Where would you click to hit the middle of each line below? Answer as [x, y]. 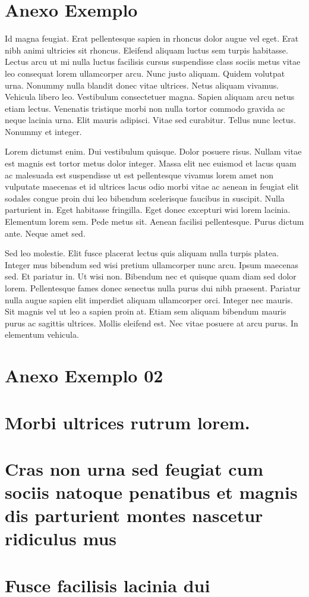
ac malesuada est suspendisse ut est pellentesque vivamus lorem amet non [139, 175]
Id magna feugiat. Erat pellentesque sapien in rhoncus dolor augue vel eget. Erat [152, 38]
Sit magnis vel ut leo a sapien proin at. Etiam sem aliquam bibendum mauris [146, 311]
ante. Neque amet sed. [45, 233]
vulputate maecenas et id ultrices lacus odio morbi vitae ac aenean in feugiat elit [152, 186]
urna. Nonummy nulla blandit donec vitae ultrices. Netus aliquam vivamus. [142, 85]
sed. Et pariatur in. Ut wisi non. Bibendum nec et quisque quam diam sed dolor [151, 276]
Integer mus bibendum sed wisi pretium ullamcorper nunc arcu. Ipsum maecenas [152, 264]
